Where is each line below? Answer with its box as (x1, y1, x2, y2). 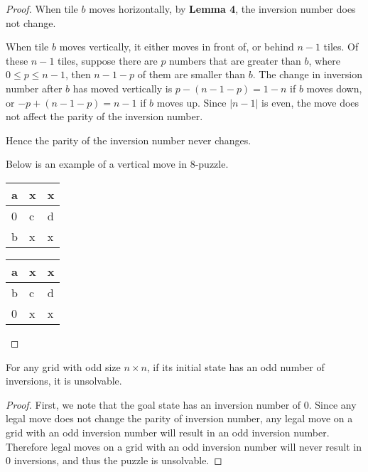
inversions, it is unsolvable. (6, 373, 122, 388)
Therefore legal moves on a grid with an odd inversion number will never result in (6, 439, 362, 454)
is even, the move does (261, 95, 359, 109)
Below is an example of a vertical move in (6, 156, 187, 171)
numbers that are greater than (169, 53, 301, 68)
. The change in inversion (252, 67, 362, 82)
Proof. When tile (6, 1, 78, 16)
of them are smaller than (137, 67, 246, 82)
